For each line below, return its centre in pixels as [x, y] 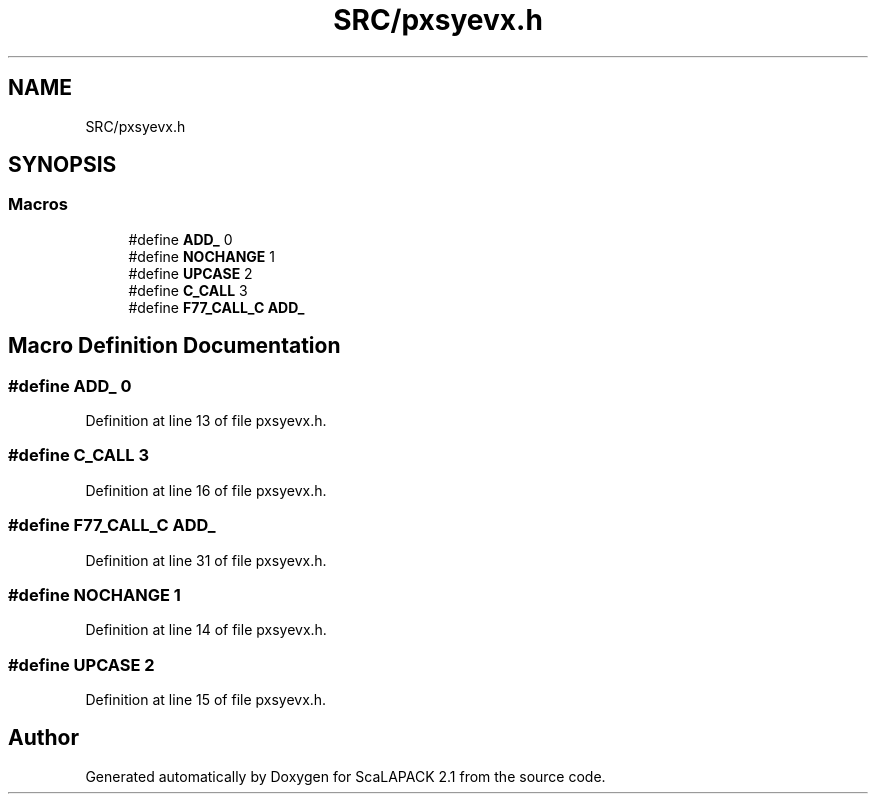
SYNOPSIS [62, 165]
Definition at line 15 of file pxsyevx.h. [206, 700]
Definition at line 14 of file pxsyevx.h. [206, 630]
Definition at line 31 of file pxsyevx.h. [206, 560]
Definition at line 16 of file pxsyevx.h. [206, 490]
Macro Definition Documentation [174, 346]
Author [43, 738]
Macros [38, 204]
